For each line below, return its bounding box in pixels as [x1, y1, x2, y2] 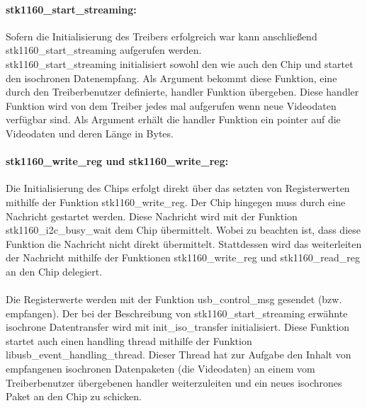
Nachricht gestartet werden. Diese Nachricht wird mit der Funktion [6, 208, 298, 223]
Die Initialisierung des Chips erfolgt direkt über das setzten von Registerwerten [6, 181, 350, 195]
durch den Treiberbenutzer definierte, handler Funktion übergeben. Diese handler [6, 84, 359, 99]
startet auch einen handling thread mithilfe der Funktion [6, 333, 252, 348]
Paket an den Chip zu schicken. [6, 389, 142, 404]
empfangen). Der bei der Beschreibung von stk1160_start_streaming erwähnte [6, 305, 348, 320]
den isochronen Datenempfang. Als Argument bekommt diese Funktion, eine [6, 70, 337, 85]
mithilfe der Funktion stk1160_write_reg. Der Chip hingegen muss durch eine [6, 194, 346, 209]
